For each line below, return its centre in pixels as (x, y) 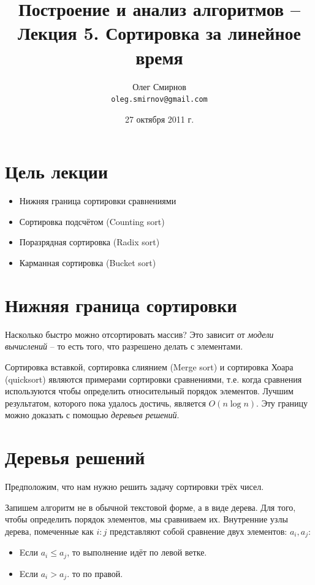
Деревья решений (75, 457)
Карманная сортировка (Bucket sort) (88, 263)
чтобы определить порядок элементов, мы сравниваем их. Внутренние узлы (146, 519)
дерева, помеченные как (49, 531)
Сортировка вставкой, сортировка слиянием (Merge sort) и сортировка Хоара (149, 366)
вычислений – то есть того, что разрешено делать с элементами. (124, 346)
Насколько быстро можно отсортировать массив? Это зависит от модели (139, 334)
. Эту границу (282, 403)
